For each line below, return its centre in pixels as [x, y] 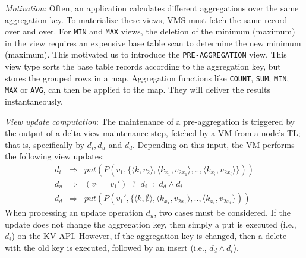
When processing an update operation [74, 213]
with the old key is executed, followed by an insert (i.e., [106, 247]
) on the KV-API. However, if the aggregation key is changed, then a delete [149, 236]
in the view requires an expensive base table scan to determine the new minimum [153, 43]
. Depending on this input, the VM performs [214, 144]
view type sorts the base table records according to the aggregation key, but [143, 66]
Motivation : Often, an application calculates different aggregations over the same [152, 8]
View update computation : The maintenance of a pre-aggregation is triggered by [150, 121]
